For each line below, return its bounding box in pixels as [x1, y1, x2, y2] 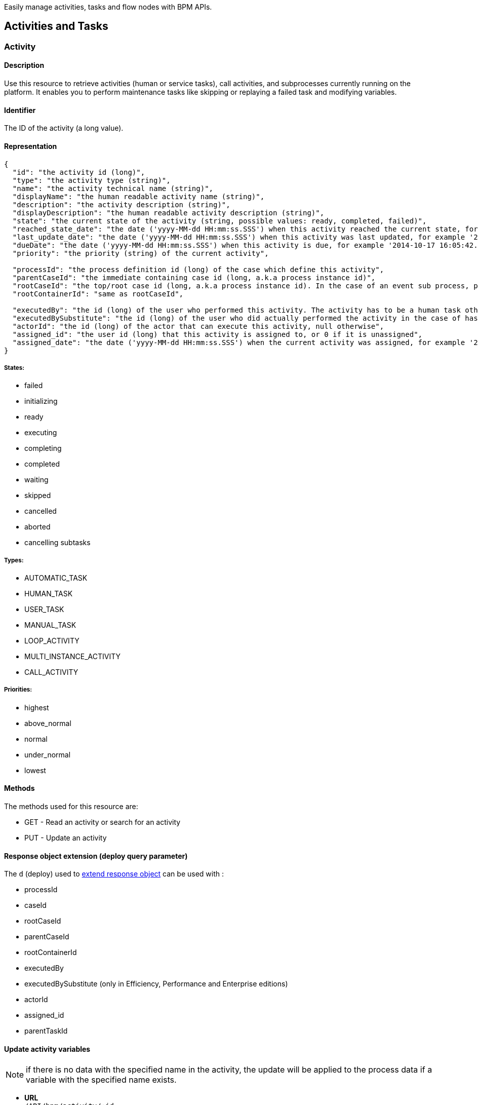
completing [24, 444, 62, 453]
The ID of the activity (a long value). [4, 124, 124, 133]
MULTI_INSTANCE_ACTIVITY [24, 652, 121, 661]
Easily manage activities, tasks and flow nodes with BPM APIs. [4, 3, 212, 11]
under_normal [24, 750, 71, 759]
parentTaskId [24, 1026, 68, 1036]
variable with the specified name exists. [26, 1074, 177, 1085]
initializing [24, 397, 58, 406]
